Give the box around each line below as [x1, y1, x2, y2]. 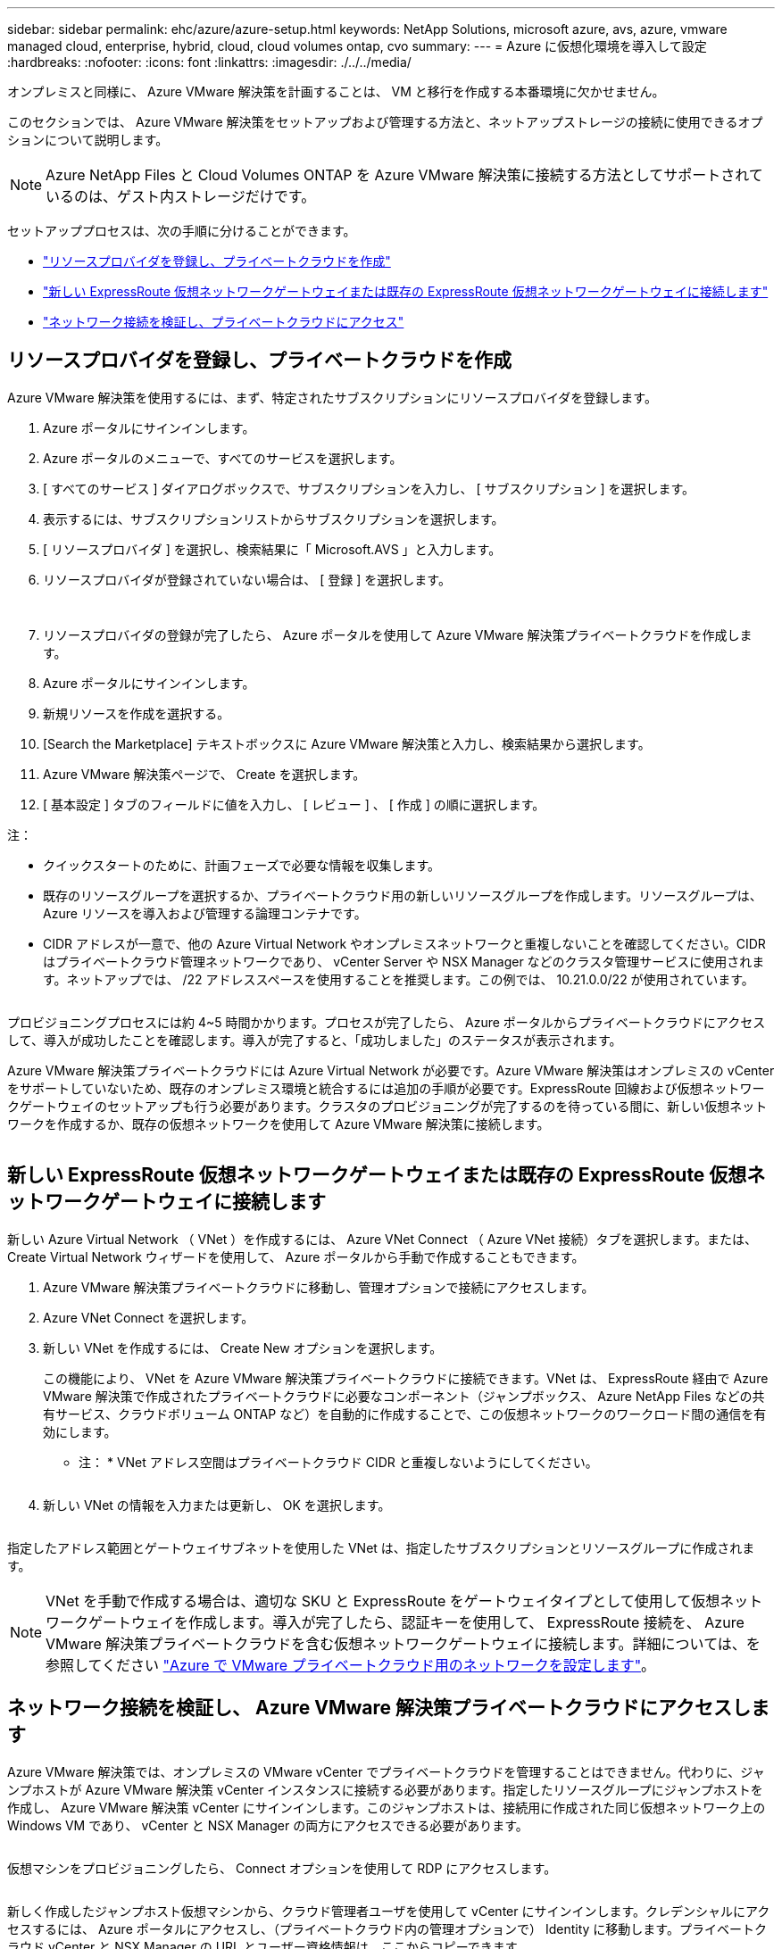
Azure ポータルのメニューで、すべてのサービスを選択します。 [43, 450, 403, 466]
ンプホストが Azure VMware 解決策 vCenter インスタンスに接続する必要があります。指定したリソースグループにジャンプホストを [7, 1781, 763, 1797]
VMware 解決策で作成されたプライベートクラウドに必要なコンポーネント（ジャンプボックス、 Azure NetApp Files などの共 [43, 1388, 765, 1404]
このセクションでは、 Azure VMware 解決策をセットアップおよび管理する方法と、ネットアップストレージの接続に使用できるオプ [7, 114, 763, 129]
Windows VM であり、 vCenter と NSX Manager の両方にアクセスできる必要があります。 [7, 1817, 528, 1833]
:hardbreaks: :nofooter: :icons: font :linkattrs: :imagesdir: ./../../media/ [7, 54, 412, 70]
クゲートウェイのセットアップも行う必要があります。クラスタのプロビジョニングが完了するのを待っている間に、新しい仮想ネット [7, 1098, 768, 1114]
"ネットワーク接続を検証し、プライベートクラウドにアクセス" [43, 314, 404, 329]
